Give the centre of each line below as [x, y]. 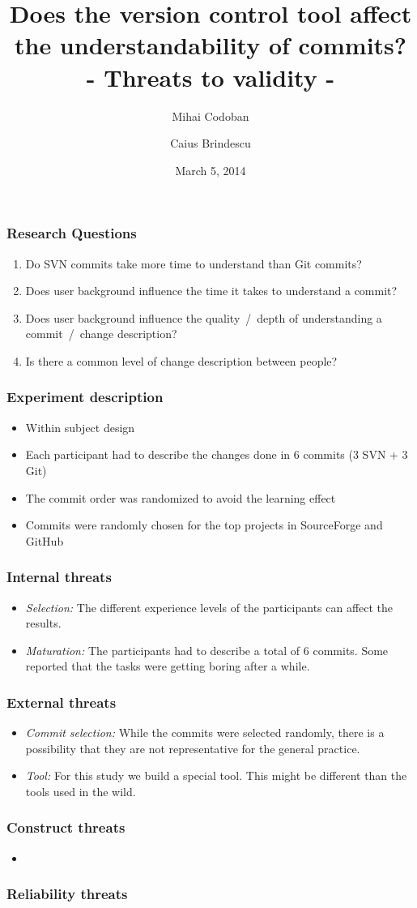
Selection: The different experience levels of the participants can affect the [209, 607]
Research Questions [72, 233]
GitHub [45, 540]
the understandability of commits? [210, 45]
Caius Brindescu [211, 143]
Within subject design [80, 427]
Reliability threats [67, 894]
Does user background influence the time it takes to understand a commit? [211, 291]
